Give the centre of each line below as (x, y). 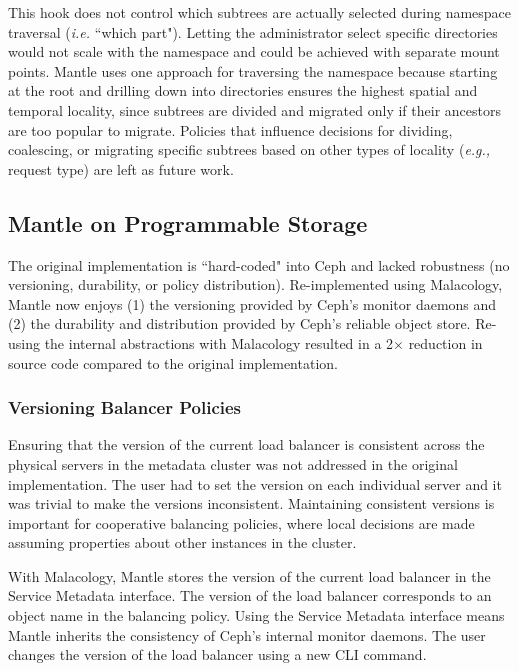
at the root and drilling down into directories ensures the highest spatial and (243, 90)
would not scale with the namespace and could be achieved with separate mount (254, 51)
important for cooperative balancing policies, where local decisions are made (241, 522)
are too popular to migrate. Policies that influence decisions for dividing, (230, 129)
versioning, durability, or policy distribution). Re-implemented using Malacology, (255, 284)
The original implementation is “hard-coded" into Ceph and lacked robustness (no (259, 264)
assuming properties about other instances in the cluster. (182, 542)
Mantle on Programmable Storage (188, 222)
